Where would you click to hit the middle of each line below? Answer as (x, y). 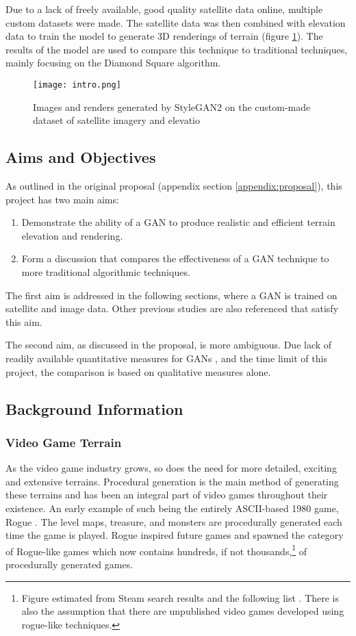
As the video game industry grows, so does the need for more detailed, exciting (171, 468)
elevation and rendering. (72, 235)
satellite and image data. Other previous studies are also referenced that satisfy (172, 308)
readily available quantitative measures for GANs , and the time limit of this (166, 358)
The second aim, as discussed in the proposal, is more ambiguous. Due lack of (169, 345)
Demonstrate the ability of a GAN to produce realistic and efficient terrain (178, 222)
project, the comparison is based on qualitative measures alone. (138, 371)
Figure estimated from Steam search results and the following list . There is (180, 597)
